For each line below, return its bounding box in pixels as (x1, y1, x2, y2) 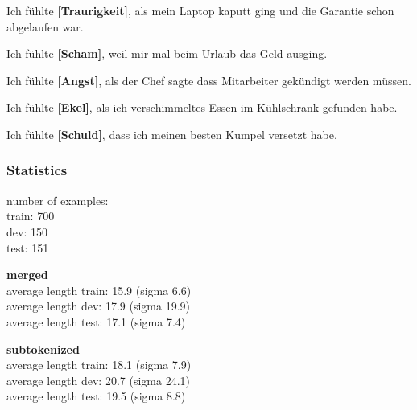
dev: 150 (6, 223, 47, 240)
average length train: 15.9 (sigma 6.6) (6, 281, 192, 298)
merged (6, 266, 48, 283)
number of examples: (6, 191, 109, 208)
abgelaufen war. (6, 18, 84, 35)
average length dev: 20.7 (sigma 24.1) (6, 371, 190, 388)
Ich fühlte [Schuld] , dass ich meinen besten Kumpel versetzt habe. (6, 125, 337, 142)
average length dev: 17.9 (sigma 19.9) (6, 297, 190, 314)
